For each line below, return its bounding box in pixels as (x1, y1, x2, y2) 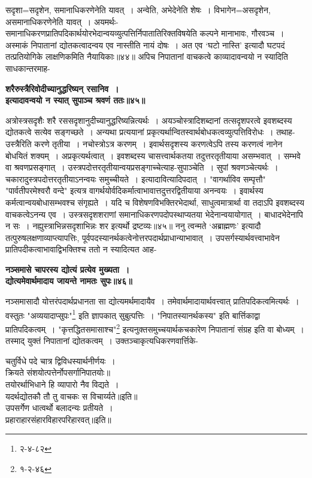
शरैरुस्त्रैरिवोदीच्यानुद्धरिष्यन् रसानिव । (5, 82, 119, 95)
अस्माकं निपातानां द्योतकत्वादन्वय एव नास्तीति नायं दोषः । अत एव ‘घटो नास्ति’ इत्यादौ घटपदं (5, 38, 285, 51)
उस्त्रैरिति (5, 137, 32, 150)
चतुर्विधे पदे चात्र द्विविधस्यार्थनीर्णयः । (5, 354, 116, 367)
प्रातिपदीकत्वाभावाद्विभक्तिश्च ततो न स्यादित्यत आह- (5, 243, 157, 255)
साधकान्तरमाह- (5, 62, 50, 74)
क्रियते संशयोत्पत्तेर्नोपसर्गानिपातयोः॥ (5, 366, 110, 379)
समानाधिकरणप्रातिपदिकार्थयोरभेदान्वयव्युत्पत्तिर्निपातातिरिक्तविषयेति (5, 27, 197, 39)
